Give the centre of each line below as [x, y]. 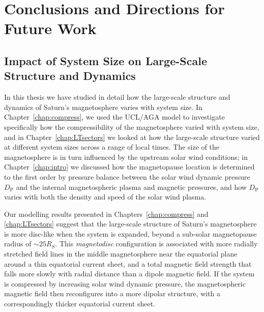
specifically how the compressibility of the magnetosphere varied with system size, [132, 126]
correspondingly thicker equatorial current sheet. [80, 304]
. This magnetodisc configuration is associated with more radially [156, 244]
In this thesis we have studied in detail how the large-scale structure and [117, 97]
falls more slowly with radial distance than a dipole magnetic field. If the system [129, 274]
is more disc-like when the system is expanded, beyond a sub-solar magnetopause [130, 233]
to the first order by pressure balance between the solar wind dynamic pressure [127, 176]
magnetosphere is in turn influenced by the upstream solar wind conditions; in [126, 157]
